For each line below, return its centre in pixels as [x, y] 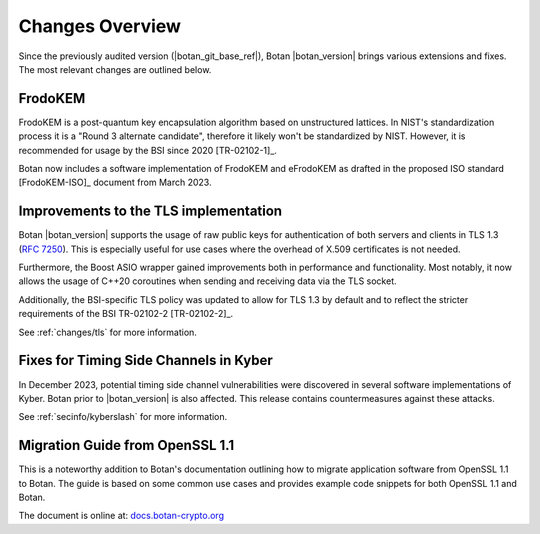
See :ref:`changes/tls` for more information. [107, 332]
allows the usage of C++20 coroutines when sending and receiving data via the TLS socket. [207, 281]
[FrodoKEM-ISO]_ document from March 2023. [115, 182]
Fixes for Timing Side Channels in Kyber [146, 360]
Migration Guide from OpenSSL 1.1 [126, 445]
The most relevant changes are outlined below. [115, 69]
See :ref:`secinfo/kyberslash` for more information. [123, 417]
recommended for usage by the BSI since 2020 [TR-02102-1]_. [147, 150]
